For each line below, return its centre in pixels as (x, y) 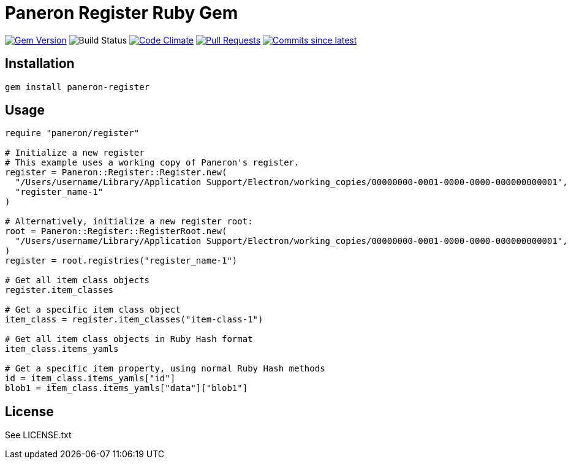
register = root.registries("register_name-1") (121, 261)
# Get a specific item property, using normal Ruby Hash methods (165, 369)
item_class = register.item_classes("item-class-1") (134, 320)
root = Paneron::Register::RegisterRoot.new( (116, 231)
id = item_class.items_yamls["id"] (90, 378)
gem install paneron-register (78, 87)
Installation (40, 64)
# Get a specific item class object (93, 310)
